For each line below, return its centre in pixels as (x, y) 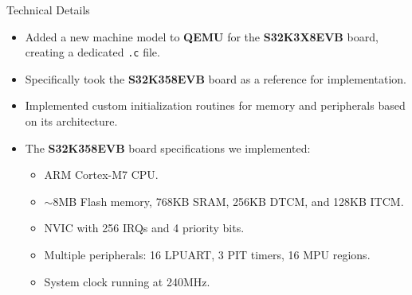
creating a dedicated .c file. (92, 52)
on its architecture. (71, 121)
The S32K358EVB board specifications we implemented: (168, 147)
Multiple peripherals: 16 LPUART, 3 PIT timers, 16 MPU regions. (207, 254)
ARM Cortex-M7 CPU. (101, 175)
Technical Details (48, 10)
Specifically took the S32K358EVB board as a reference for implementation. (216, 78)
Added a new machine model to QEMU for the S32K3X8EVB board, (202, 36)
